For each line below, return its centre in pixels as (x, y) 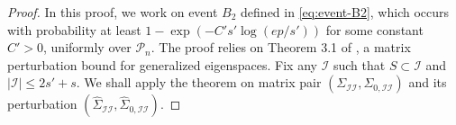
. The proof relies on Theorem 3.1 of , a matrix (281, 47)
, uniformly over (87, 47)
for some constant (374, 29)
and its (428, 82)
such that (359, 64)
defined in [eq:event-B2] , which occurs (345, 12)
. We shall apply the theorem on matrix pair (199, 82)
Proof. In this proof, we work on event (113, 12)
